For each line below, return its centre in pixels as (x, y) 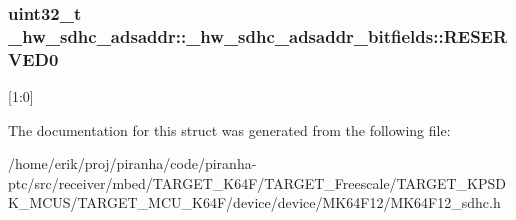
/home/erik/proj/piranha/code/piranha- (132, 163)
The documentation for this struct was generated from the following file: (229, 129)
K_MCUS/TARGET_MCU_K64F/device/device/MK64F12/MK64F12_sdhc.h (254, 202)
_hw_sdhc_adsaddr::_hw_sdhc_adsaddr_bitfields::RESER (258, 35)
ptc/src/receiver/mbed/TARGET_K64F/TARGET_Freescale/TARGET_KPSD (257, 182)
